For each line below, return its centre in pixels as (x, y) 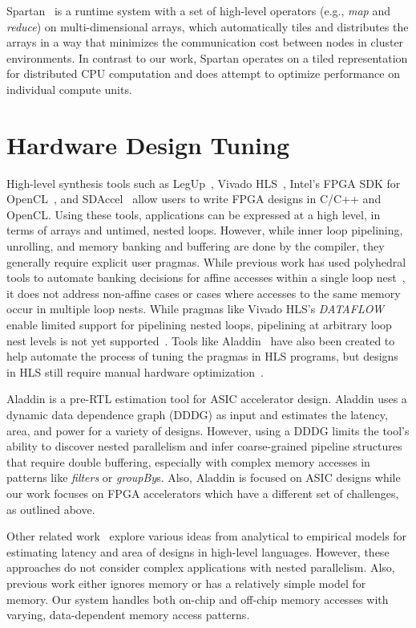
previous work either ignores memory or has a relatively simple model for (186, 583)
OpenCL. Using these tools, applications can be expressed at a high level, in (194, 214)
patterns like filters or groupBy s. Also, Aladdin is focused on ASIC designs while (204, 477)
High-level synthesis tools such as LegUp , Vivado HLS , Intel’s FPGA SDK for (204, 183)
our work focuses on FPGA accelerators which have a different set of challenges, (203, 493)
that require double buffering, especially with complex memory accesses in (188, 461)
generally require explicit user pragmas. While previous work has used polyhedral (206, 261)
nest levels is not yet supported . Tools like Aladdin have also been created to (201, 340)
